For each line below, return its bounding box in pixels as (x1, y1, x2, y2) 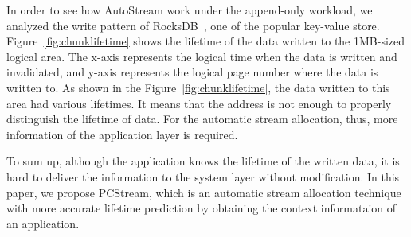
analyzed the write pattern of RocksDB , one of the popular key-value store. (6, 17, 380, 33)
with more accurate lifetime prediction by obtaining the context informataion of (6, 200, 397, 216)
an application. (6, 215, 80, 231)
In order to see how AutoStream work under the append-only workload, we (6, 2, 373, 17)
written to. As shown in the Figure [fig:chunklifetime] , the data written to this (6, 79, 390, 95)
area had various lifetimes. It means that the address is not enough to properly (6, 95, 392, 111)
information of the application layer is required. (6, 126, 238, 142)
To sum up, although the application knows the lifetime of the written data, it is (6, 153, 400, 169)
